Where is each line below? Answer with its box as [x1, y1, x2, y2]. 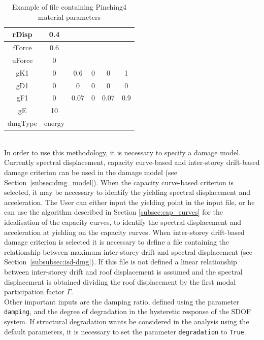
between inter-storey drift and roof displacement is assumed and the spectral [4, 266, 243, 277]
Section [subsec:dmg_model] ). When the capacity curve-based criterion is [4, 177, 234, 187]
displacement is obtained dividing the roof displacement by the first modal [4, 276, 236, 287]
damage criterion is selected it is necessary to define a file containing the [4, 236, 229, 247]
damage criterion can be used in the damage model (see [4, 166, 177, 177]
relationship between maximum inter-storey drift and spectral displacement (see [4, 246, 253, 257]
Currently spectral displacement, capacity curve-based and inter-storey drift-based [4, 157, 260, 167]
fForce [13, 42, 32, 53]
